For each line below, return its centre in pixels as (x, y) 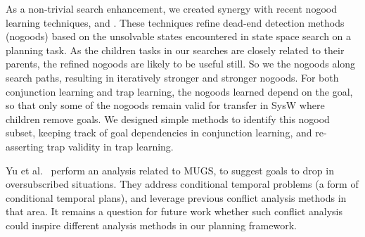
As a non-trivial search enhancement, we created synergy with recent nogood (171, 8)
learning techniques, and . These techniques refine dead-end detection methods (175, 22)
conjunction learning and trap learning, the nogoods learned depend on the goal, (179, 91)
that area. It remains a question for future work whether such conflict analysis (174, 211)
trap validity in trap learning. (110, 146)
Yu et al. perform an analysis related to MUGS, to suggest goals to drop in (170, 170)
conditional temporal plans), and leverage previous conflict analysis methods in (176, 197)
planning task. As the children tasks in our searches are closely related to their (175, 50)
